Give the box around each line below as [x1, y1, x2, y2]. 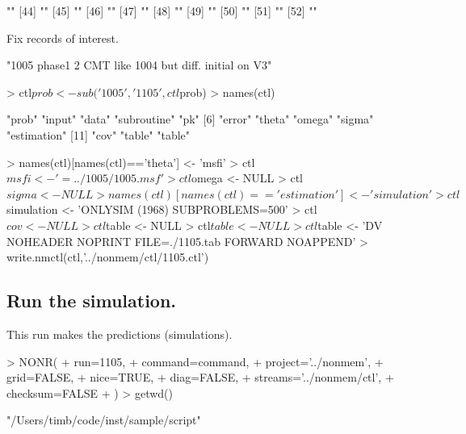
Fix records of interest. [6, 29, 119, 46]
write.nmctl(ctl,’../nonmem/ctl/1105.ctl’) [6, 248, 209, 265]
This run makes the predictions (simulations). [6, 325, 233, 342]
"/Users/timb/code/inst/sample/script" [6, 411, 201, 428]
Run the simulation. [6, 288, 177, 313]
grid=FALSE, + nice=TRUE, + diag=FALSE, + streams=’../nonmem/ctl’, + [6, 369, 394, 386]
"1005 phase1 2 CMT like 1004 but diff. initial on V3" [6, 56, 272, 73]
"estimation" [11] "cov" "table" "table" [6, 126, 191, 143]
